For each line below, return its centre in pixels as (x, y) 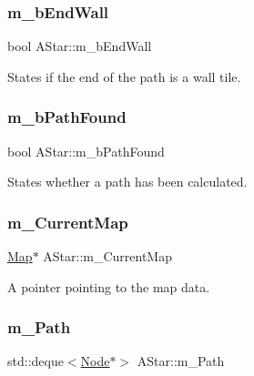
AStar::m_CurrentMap (107, 256)
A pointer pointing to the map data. (109, 286)
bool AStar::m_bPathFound (86, 151)
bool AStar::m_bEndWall (80, 46)
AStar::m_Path (181, 361)
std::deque (36, 361)
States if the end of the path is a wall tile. (124, 76)
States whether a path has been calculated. (127, 182)
